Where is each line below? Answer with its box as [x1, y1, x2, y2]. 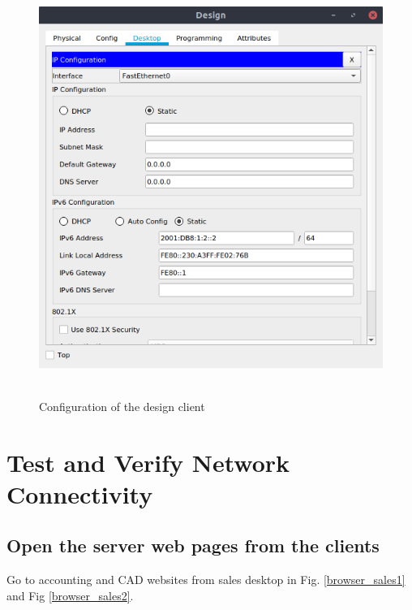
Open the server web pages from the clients [6, 533, 380, 558]
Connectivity [6, 477, 153, 510]
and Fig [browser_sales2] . [6, 586, 134, 604]
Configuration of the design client [39, 397, 205, 414]
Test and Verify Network [6, 445, 290, 478]
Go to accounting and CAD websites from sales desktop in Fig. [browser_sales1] [6, 571, 406, 588]
